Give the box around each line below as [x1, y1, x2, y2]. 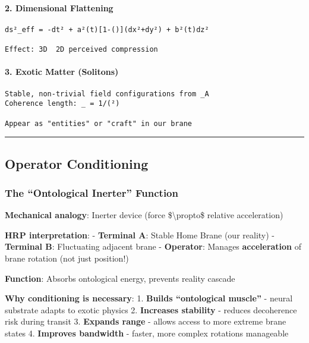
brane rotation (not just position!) [5, 251, 129, 264]
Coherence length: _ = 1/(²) [5, 99, 120, 108]
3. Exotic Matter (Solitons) [5, 65, 119, 78]
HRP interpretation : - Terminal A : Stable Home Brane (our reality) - [5, 228, 275, 241]
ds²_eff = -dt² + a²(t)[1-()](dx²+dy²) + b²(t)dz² [5, 25, 209, 34]
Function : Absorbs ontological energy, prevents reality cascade [5, 272, 235, 284]
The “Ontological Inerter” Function [5, 185, 178, 200]
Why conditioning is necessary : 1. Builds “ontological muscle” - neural [5, 292, 293, 304]
